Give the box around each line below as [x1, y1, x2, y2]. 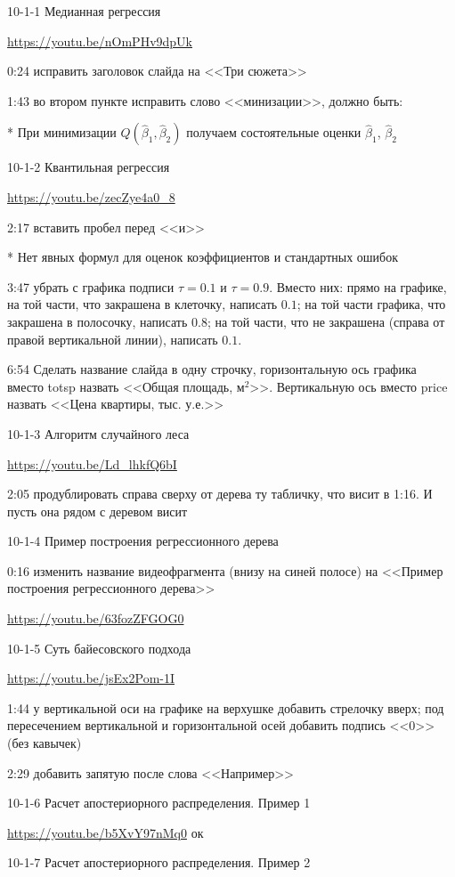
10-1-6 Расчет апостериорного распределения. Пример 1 [7, 793, 311, 812]
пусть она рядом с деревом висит [7, 501, 188, 520]
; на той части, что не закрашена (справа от [207, 312, 445, 330]
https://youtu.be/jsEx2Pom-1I [7, 669, 175, 687]
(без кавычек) [7, 734, 82, 752]
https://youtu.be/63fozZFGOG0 [7, 609, 184, 628]
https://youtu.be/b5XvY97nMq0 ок [7, 823, 204, 841]
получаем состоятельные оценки [186, 123, 362, 142]
